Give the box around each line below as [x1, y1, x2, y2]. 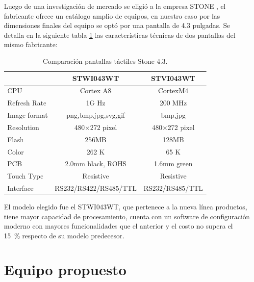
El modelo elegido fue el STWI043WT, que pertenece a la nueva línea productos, [4, 202, 247, 212]
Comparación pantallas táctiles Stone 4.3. [43, 55, 168, 66]
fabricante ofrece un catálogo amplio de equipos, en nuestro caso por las [4, 10, 220, 21]
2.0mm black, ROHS [65, 158, 127, 169]
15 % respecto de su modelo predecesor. [4, 231, 125, 241]
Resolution [7, 122, 39, 132]
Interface [7, 183, 34, 193]
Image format [7, 110, 48, 120]
